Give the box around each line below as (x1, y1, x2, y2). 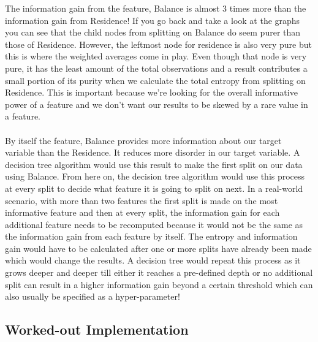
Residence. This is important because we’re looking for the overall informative (5, 86, 298, 99)
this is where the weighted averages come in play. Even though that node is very (5, 50, 307, 63)
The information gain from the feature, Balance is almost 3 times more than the (5, 2, 306, 14)
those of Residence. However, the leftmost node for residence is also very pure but (5, 37, 312, 50)
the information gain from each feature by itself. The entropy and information (5, 230, 298, 243)
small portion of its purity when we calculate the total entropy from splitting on (5, 74, 306, 86)
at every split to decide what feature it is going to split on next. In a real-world (5, 181, 303, 194)
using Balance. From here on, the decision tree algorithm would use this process (5, 170, 305, 183)
